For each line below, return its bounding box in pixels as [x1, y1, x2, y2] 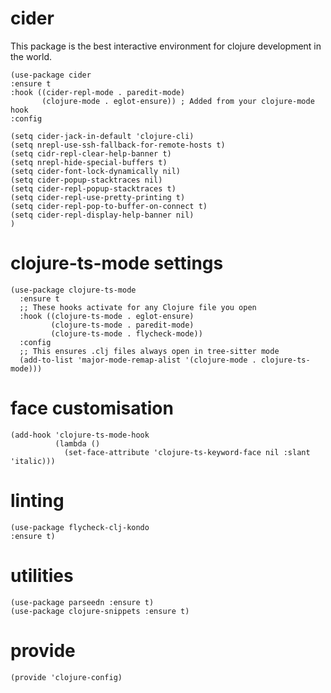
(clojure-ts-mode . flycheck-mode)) [50, 328, 203, 339]
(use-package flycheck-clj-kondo [10, 522, 150, 532]
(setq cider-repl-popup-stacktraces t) [10, 183, 177, 194]
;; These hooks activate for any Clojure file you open [19, 302, 257, 312]
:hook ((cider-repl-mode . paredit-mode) [10, 87, 186, 97]
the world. [10, 50, 53, 62]
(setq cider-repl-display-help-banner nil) [10, 210, 195, 220]
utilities [10, 564, 74, 587]
